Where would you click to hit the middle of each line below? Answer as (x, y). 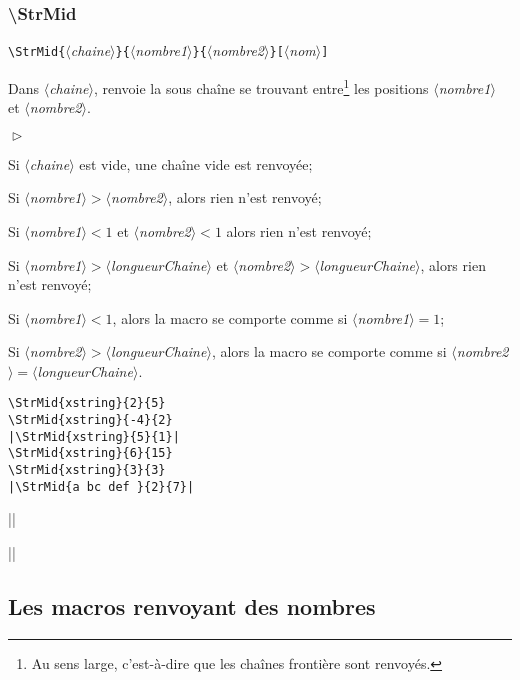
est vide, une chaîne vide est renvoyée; (196, 163)
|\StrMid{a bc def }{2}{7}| (101, 486)
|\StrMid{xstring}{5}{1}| (94, 436)
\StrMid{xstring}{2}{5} (87, 403)
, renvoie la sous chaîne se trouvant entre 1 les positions (261, 86)
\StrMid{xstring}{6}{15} (90, 453)
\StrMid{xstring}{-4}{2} (90, 420)
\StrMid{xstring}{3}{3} (87, 470)
